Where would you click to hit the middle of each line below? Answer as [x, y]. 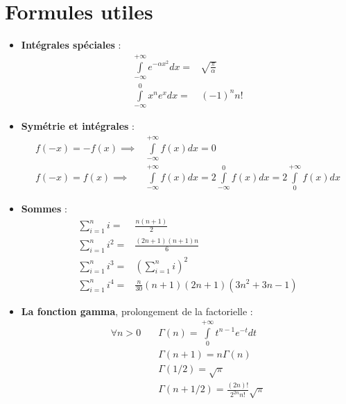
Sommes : [44, 209]
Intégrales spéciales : [71, 45]
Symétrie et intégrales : [78, 126]
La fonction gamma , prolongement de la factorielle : [137, 311]
